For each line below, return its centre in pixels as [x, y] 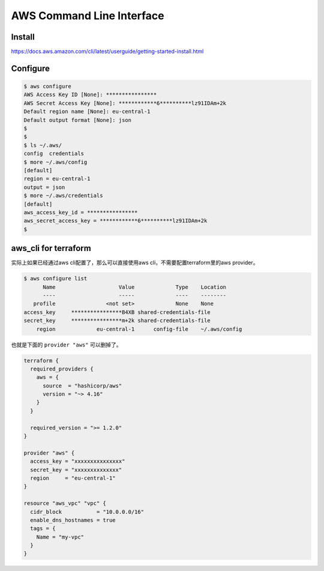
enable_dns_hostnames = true [73, 520]
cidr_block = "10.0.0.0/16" [87, 512]
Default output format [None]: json [78, 120]
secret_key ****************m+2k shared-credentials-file [117, 321]
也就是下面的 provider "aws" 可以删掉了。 [66, 345]
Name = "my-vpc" [60, 537]
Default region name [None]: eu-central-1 [87, 112]
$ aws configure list [55, 279]
